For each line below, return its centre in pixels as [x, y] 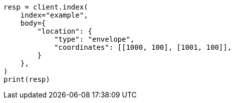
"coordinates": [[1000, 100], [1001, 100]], [143, 47]
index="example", [54, 15]
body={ [33, 23]
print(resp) [27, 79]
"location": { [65, 31]
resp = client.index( [46, 7]
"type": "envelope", [94, 39]
